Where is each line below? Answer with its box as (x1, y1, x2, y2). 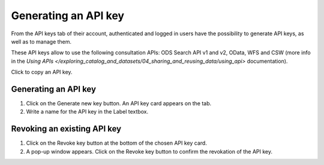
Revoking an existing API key (11, 124, 122, 134)
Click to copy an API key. (11, 69, 73, 76)
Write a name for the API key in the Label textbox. (26, 108, 149, 115)
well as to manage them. (11, 38, 72, 45)
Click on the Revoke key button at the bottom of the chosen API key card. (26, 139, 207, 146)
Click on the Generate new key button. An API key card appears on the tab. (26, 100, 212, 107)
